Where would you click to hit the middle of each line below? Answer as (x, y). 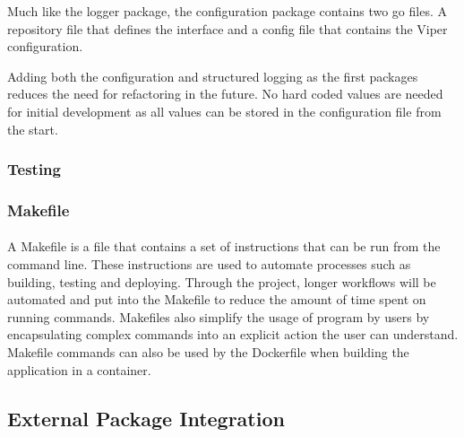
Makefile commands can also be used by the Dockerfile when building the (208, 352)
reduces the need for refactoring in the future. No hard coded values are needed (225, 94)
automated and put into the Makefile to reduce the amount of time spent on (217, 299)
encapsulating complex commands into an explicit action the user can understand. (233, 334)
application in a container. (79, 369)
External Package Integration (146, 418)
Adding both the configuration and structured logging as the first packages (213, 76)
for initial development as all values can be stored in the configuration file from (224, 111)
